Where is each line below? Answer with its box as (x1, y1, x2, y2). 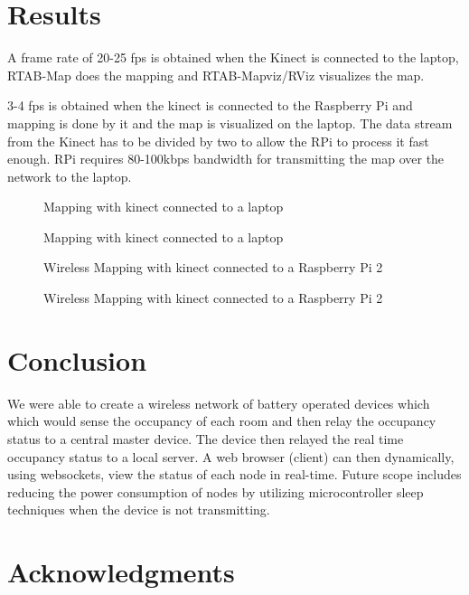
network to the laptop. (7, 166, 132, 185)
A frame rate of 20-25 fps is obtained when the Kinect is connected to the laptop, (7, 48, 459, 67)
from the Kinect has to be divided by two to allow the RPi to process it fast (7, 131, 429, 150)
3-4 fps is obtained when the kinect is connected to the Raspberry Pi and (7, 96, 413, 115)
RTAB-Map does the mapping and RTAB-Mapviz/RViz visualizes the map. (7, 65, 425, 84)
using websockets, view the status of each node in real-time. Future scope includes (7, 465, 462, 484)
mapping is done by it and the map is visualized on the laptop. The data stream (7, 113, 453, 132)
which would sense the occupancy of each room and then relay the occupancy (7, 411, 436, 430)
